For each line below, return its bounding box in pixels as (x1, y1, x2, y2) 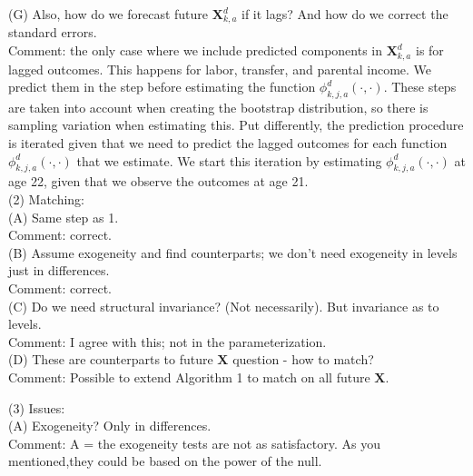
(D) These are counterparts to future (8, 350, 213, 369)
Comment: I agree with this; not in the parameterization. (8, 332, 327, 351)
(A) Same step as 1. (8, 207, 119, 226)
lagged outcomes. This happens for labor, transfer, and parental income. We (8, 59, 432, 78)
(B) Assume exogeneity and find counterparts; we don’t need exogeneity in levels (8, 243, 458, 262)
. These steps (383, 77, 457, 96)
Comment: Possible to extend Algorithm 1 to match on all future (8, 368, 370, 386)
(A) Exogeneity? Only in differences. (8, 416, 212, 435)
